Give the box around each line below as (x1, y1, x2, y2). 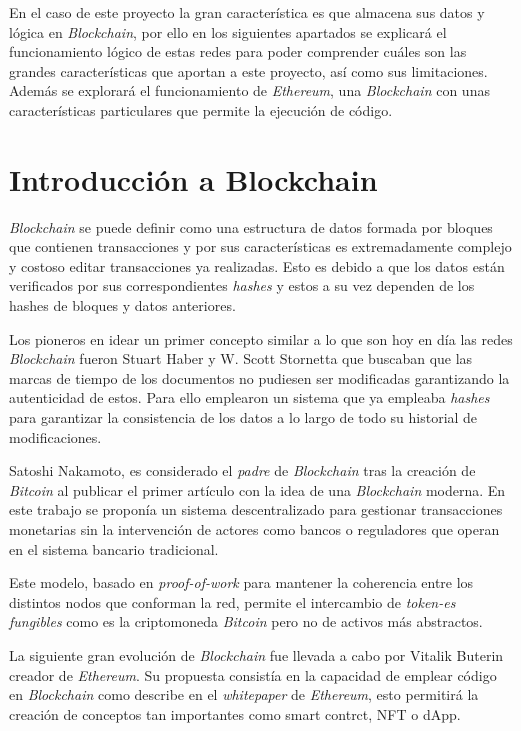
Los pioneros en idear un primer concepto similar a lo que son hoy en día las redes (9, 328, 513, 349)
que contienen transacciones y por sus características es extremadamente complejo (9, 236, 512, 257)
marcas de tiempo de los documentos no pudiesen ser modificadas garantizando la (9, 367, 510, 388)
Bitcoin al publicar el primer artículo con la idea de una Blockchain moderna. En (9, 479, 506, 500)
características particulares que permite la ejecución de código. (9, 99, 393, 120)
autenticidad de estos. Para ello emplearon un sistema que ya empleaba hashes (9, 387, 490, 408)
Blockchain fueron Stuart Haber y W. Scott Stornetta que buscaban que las (9, 348, 473, 369)
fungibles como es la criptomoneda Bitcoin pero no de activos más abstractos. (9, 611, 483, 632)
